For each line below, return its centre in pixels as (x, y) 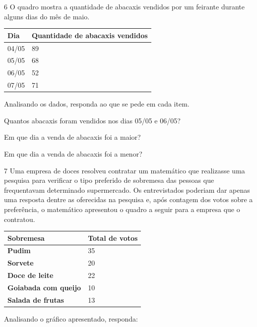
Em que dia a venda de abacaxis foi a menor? (73, 153)
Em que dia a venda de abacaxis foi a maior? (72, 137)
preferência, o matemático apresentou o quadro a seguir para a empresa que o (122, 209)
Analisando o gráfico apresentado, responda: (71, 318)
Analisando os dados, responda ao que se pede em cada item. (97, 104)
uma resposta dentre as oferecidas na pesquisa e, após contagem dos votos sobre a (128, 199)
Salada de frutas (36, 300)
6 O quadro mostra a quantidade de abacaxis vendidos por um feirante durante (125, 6)
